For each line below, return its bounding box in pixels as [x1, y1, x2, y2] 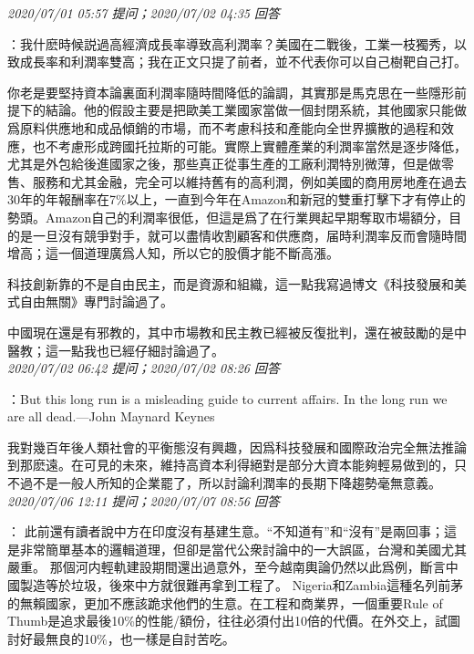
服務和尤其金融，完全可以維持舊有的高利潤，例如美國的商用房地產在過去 [32, 171, 467, 191]
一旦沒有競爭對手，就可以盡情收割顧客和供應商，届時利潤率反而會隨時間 [32, 225, 467, 244]
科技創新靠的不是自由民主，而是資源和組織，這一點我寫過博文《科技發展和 [7, 274, 454, 293]
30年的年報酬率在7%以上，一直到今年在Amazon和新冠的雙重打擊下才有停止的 [7, 190, 466, 209]
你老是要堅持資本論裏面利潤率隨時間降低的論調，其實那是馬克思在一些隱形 [7, 82, 454, 101]
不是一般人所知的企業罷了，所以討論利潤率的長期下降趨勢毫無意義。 [32, 473, 441, 493]
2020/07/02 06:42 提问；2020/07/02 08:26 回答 [7, 358, 280, 378]
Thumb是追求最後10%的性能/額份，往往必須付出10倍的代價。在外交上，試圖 [7, 611, 460, 630]
